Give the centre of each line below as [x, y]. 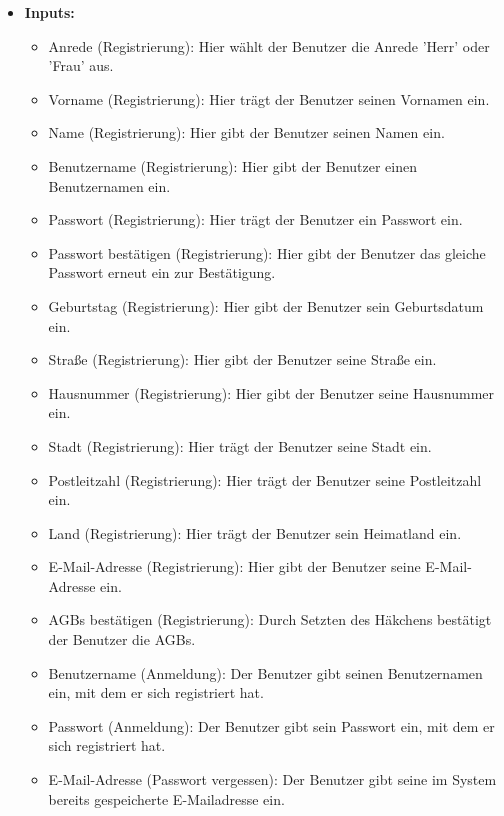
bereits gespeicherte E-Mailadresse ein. [166, 798]
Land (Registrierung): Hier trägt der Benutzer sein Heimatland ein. [255, 532]
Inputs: [49, 12]
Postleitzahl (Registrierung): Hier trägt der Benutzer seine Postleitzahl [265, 479]
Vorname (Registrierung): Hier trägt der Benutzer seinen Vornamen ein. [269, 98]
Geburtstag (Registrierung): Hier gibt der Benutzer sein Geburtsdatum [266, 305]
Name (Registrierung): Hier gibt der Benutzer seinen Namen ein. [246, 132]
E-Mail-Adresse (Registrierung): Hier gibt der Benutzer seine [234, 566]
